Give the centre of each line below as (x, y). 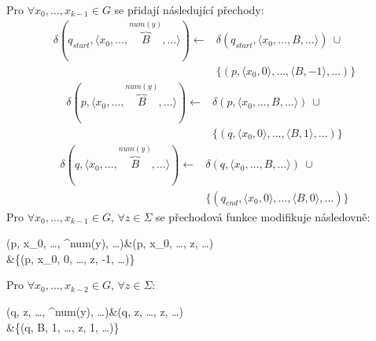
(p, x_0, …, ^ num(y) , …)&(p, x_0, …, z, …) (110, 243)
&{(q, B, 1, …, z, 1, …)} (63, 326)
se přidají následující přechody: (189, 9)
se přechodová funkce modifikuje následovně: (263, 216)
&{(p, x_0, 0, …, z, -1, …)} (71, 258)
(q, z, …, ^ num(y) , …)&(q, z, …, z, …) (95, 311)
